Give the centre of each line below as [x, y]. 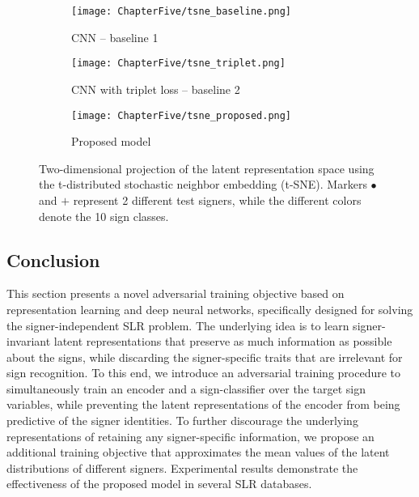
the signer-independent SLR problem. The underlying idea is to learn [178, 325]
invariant [29, 341]
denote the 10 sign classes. [104, 216]
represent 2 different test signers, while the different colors [217, 200]
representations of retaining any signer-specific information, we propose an [190, 436]
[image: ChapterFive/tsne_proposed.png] [182, 115]
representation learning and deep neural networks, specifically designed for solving [210, 309]
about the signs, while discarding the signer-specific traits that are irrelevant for [205, 357]
